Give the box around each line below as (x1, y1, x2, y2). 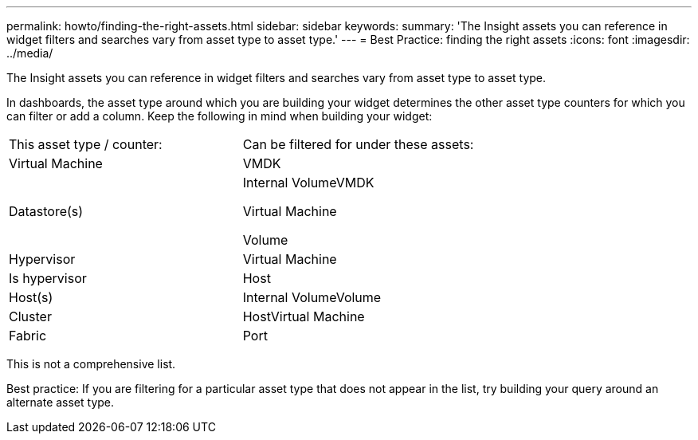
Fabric (9, 328, 47, 344)
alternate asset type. (6, 395, 115, 409)
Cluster (9, 308, 52, 324)
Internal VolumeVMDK (242, 175, 374, 191)
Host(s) (9, 289, 53, 305)
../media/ (6, 46, 53, 60)
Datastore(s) (9, 203, 84, 219)
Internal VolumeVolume (242, 289, 382, 305)
